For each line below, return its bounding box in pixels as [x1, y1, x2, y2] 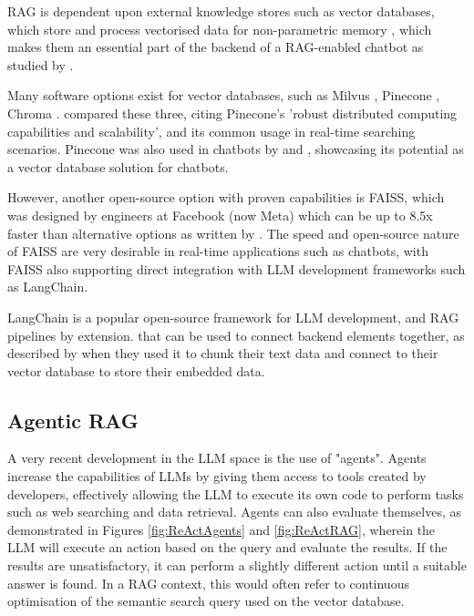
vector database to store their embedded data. [7, 361, 265, 380]
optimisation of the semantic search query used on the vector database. [7, 591, 405, 611]
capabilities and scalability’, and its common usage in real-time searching [7, 121, 416, 140]
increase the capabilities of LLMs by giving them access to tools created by [7, 467, 427, 486]
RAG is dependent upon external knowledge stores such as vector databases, [7, 2, 435, 20]
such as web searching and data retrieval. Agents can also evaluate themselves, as [7, 502, 462, 521]
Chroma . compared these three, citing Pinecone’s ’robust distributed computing [7, 103, 458, 122]
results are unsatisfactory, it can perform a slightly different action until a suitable [7, 556, 467, 575]
